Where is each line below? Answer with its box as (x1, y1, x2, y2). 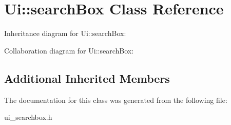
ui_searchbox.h (4, 112, 52, 122)
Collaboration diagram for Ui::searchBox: (4, 45, 134, 56)
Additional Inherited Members (4, 70, 170, 86)
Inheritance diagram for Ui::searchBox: (4, 28, 126, 39)
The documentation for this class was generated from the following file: (4, 94, 227, 105)
